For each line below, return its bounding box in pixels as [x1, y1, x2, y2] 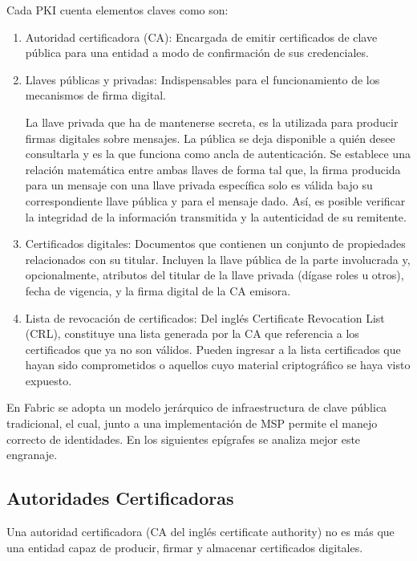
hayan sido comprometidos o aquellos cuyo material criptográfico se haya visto [25, 356, 411, 373]
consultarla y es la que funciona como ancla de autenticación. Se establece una [25, 145, 411, 162]
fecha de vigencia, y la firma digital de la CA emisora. [25, 282, 291, 299]
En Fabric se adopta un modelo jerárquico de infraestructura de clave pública [6, 399, 387, 416]
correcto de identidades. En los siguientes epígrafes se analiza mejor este [6, 430, 361, 447]
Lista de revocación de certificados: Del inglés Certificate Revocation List [25, 309, 385, 326]
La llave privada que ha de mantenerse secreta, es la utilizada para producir [25, 113, 399, 130]
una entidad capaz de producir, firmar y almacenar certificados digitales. [6, 539, 363, 555]
